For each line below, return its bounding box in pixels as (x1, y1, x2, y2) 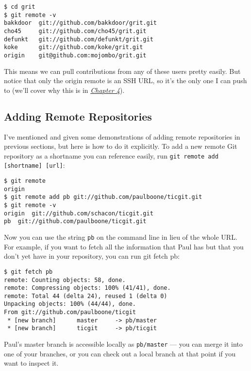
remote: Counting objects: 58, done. (4, 276, 126, 283)
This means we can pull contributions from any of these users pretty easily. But (4, 66, 241, 76)
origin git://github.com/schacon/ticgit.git (4, 210, 153, 217)
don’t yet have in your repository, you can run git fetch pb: (4, 251, 180, 261)
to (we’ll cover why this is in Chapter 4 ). (4, 85, 125, 95)
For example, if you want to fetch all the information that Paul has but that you (4, 241, 244, 251)
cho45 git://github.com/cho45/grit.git (4, 27, 147, 35)
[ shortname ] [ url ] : (4, 160, 65, 170)
